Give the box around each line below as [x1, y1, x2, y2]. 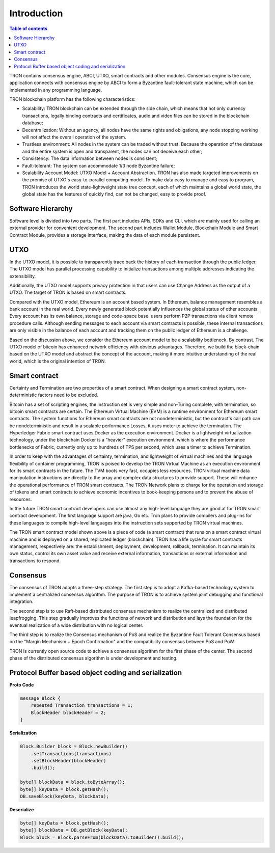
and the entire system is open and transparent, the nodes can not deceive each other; [22, 148, 203, 154]
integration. [9, 598, 34, 604]
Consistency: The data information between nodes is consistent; [22, 155, 158, 161]
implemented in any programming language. [9, 87, 102, 93]
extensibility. [9, 273, 36, 279]
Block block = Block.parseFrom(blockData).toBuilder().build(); [20, 834, 184, 840]
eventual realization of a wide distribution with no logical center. [9, 622, 144, 628]
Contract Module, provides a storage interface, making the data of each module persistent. [9, 232, 201, 238]
